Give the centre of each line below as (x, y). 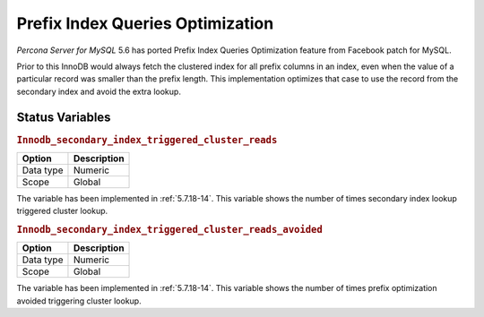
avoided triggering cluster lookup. (79, 301)
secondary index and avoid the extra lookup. (99, 91)
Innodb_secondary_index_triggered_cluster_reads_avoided (169, 230)
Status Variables (64, 117)
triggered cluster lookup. (62, 211)
